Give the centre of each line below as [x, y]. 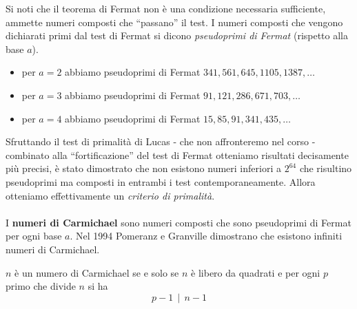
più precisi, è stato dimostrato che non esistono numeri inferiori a [143, 168]
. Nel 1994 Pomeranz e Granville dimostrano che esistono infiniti [206, 236]
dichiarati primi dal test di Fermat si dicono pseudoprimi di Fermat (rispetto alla [177, 35]
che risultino [326, 168]
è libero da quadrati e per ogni [256, 272]
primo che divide [41, 286]
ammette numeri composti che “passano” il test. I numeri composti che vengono [174, 22]
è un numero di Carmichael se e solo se [97, 272]
